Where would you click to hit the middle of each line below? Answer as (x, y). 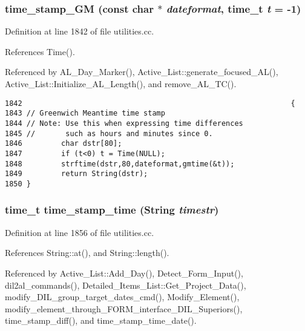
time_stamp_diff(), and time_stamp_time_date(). (101, 320)
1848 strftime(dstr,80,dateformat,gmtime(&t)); (120, 164)
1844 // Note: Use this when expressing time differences (124, 123)
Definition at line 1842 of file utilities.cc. (80, 31)
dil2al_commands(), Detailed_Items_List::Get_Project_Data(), (126, 285)
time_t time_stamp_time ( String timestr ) (112, 210)
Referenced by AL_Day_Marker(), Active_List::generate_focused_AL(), (142, 72)
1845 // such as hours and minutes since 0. (109, 133)
